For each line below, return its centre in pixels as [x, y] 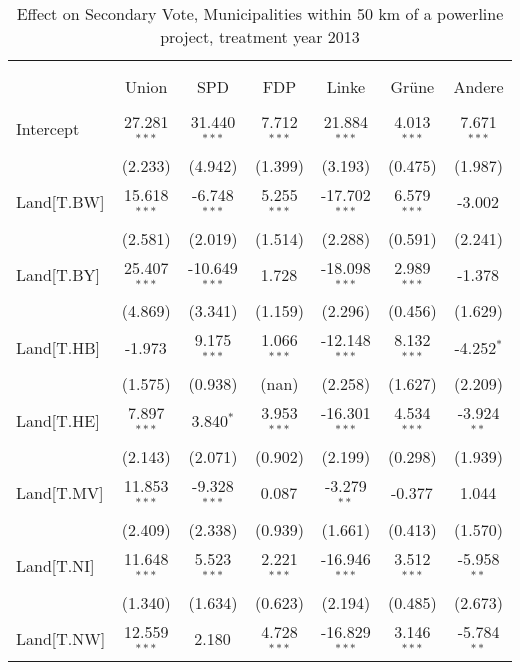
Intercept [48, 129]
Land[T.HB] [58, 347]
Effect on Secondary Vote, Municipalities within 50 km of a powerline [260, 13]
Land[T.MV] [60, 493]
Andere [478, 86]
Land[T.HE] [58, 420]
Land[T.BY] [58, 274]
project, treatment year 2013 [260, 36]
